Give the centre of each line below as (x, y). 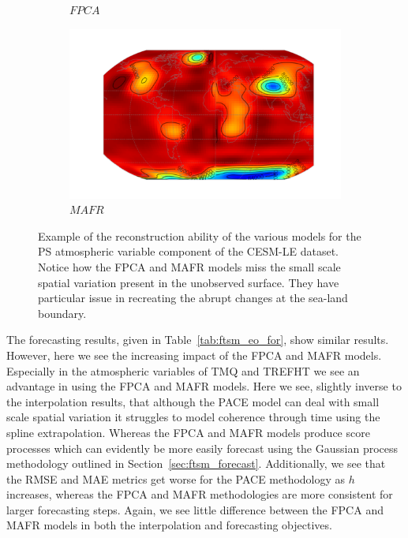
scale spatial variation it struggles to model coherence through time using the (193, 417)
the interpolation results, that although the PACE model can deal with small (193, 401)
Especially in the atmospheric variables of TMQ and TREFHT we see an (183, 370)
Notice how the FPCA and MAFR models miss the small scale (189, 266)
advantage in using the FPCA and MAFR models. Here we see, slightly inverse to (204, 386)
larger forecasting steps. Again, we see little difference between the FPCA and (195, 509)
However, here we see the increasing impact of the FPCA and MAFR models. (194, 355)
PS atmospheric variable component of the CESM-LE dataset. (188, 251)
